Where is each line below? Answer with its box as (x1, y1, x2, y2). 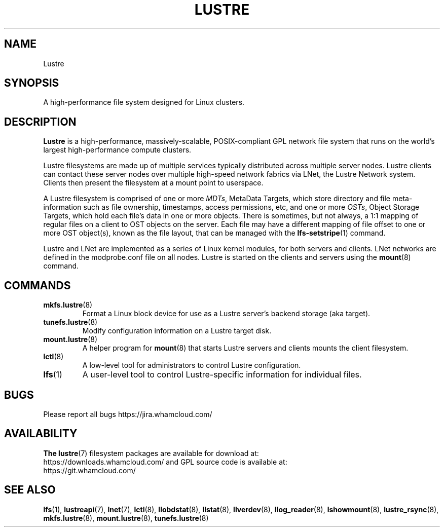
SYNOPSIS (4, 77, 59, 90)
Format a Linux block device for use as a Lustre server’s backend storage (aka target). (82, 309, 371, 318)
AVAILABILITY (4, 427, 78, 440)
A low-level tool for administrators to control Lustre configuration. (82, 361, 301, 370)
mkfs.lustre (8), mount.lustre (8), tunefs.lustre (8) (43, 513, 209, 522)
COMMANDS (4, 279, 71, 292)
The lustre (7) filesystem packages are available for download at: (43, 448, 259, 458)
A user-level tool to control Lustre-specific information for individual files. (82, 369, 362, 380)
